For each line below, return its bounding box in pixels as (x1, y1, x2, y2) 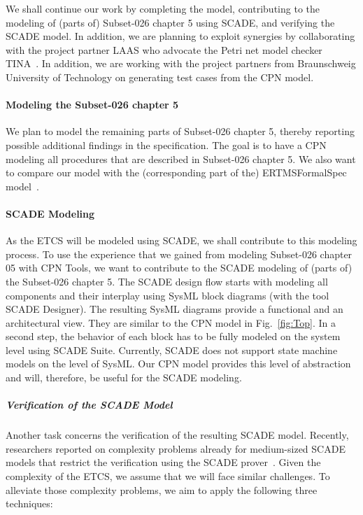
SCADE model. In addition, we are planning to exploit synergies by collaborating (6, 29, 355, 43)
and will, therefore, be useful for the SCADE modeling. (6, 370, 242, 385)
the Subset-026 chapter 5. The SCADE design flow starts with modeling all (6, 274, 328, 288)
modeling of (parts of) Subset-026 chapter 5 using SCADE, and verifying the (6, 15, 335, 29)
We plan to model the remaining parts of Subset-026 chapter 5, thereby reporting (6, 124, 355, 139)
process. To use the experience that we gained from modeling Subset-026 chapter (6, 246, 353, 261)
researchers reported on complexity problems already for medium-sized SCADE (6, 441, 346, 456)
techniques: (6, 496, 53, 511)
